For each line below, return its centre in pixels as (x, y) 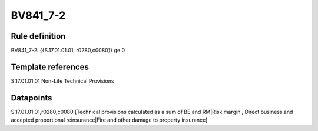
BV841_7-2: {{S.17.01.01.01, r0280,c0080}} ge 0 (68, 51)
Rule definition (38, 36)
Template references (50, 67)
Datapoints (32, 98)
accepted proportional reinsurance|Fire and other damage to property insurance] (109, 120)
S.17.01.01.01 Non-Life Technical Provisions (62, 81)
